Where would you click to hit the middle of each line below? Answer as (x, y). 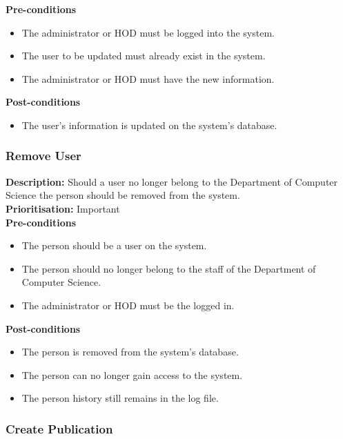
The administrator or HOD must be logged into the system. (148, 32)
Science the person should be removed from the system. (123, 195)
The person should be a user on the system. (114, 245)
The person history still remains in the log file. (120, 398)
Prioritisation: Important (63, 208)
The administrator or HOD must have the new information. (148, 78)
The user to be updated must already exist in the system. (144, 56)
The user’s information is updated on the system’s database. (149, 125)
